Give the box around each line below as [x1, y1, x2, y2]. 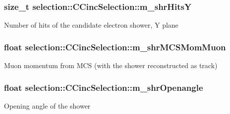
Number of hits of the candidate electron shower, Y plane [4, 20, 178, 30]
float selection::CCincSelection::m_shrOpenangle [4, 81, 203, 93]
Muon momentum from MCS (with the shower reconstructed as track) [4, 60, 218, 71]
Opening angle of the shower [4, 100, 91, 111]
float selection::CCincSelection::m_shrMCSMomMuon [4, 40, 226, 53]
